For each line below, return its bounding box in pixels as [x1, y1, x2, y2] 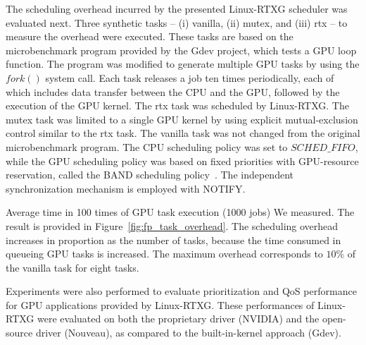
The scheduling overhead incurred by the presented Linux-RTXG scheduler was [6, 1, 348, 16]
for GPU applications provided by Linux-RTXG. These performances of [6, 297, 315, 312]
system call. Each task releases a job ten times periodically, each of [45, 70, 334, 85]
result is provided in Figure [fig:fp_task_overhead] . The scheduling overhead [6, 218, 339, 233]
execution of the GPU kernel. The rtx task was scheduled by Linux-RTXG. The [6, 98, 349, 113]
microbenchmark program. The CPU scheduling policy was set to [6, 139, 288, 154]
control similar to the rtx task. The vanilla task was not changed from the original [6, 126, 360, 140]
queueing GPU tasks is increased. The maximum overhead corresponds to [6, 246, 323, 261]
